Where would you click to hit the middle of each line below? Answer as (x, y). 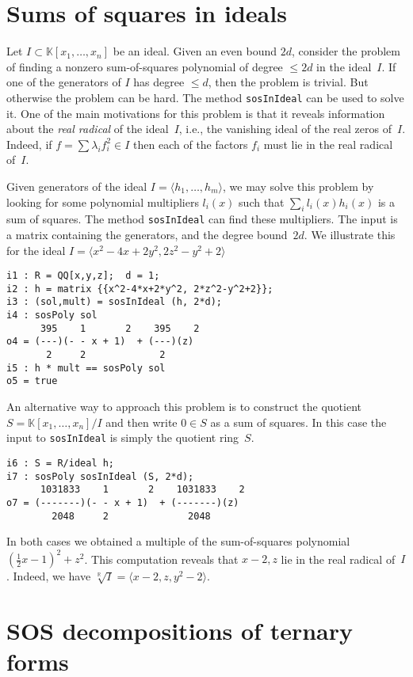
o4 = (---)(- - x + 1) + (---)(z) (100, 342)
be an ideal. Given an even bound (195, 51)
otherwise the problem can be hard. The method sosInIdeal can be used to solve (205, 97)
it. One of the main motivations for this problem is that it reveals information (196, 113)
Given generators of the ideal (77, 186)
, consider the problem (346, 51)
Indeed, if (29, 144)
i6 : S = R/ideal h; (61, 463)
